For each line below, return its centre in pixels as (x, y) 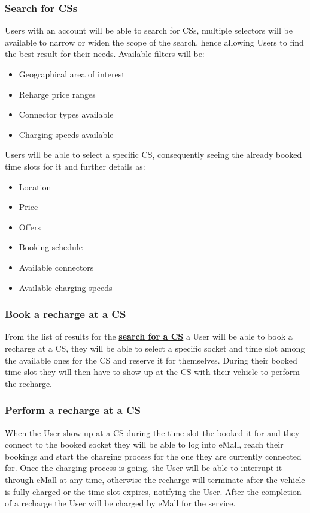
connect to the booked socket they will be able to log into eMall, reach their (144, 444)
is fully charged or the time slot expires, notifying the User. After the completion (153, 491)
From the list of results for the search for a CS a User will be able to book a (149, 336)
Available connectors (56, 267)
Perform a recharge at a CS (73, 410)
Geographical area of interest (72, 74)
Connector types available (66, 114)
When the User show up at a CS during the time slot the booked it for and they (152, 432)
